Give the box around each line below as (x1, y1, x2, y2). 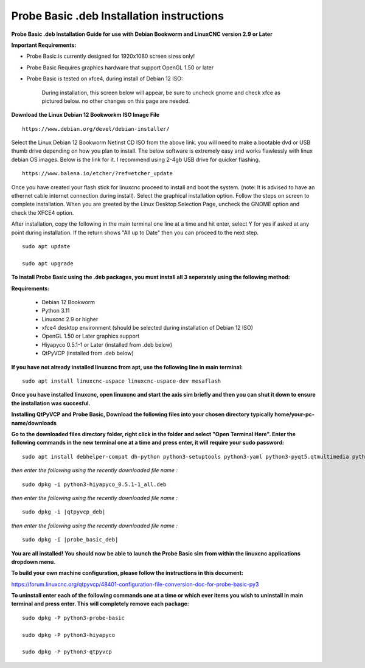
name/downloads (11, 419, 57, 426)
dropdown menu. (11, 558, 56, 565)
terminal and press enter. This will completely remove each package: (11, 600, 190, 608)
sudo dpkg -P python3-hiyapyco (22, 631, 116, 638)
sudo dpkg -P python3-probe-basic (22, 614, 125, 621)
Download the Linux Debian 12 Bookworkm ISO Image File (11, 111, 160, 119)
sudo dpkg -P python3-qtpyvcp (22, 649, 113, 655)
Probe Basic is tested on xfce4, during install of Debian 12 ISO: (26, 75, 183, 82)
